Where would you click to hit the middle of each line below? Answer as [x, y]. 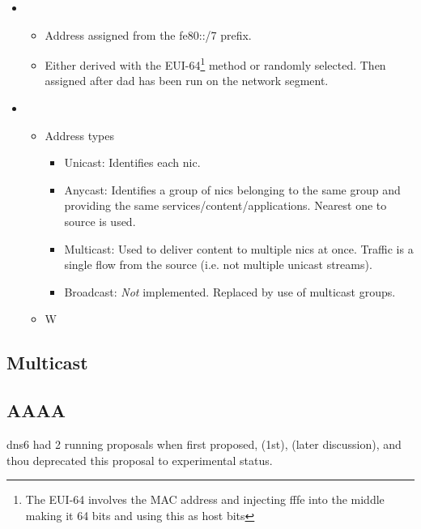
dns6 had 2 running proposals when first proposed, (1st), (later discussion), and [204, 444]
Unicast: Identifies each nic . [132, 162]
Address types [80, 135]
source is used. [100, 221]
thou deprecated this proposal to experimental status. [140, 460]
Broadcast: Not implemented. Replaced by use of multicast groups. [230, 291]
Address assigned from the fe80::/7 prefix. [148, 34]
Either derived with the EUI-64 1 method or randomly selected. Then [215, 64]
